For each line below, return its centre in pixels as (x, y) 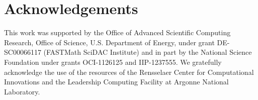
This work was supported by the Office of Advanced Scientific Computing (117, 32)
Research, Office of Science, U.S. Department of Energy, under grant (109, 42)
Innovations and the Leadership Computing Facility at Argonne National (116, 82)
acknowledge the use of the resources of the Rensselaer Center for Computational (129, 72)
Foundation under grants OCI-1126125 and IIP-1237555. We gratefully (113, 62)
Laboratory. (22, 91)
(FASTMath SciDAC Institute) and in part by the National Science (148, 52)
